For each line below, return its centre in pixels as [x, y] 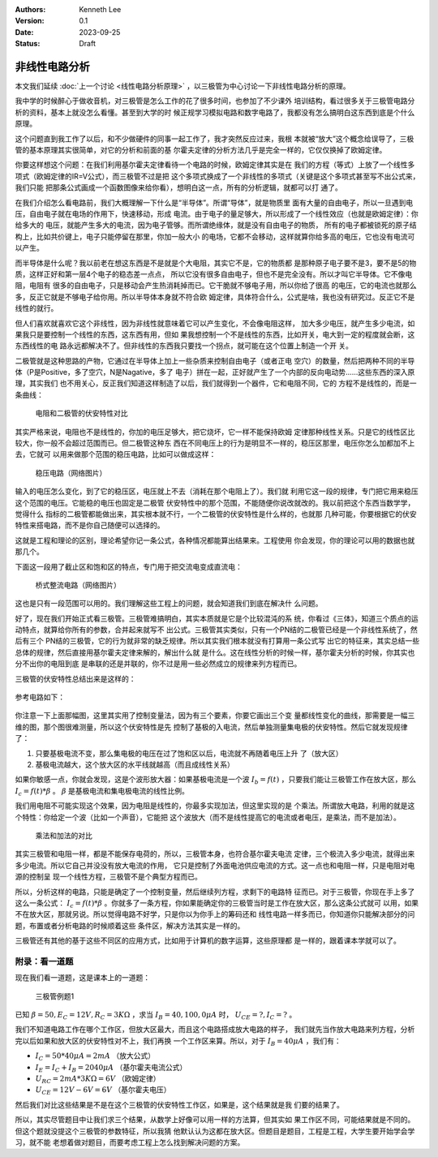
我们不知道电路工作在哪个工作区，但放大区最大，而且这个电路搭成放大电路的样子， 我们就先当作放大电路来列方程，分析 [215, 1030]
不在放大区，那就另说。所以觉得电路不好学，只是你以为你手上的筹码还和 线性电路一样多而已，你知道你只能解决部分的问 [215, 914]
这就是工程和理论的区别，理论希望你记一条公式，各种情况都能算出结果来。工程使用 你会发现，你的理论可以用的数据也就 [215, 540]
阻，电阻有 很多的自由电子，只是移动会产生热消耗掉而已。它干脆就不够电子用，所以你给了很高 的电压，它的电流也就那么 [216, 286]
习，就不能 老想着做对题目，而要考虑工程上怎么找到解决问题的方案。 [130, 1142]
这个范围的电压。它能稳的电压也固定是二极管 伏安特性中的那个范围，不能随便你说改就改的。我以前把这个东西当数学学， [215, 502]
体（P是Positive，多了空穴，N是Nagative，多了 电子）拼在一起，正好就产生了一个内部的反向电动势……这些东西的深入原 [215, 372]
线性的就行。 [36, 308]
